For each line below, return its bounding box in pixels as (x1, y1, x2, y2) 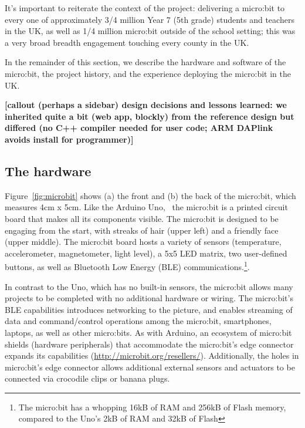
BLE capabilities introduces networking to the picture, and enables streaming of (5, 303, 293, 315)
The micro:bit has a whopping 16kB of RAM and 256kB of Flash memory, (18, 400, 286, 413)
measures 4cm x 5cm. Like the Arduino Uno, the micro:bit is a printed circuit (5, 201, 288, 213)
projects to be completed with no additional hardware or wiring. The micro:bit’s (5, 292, 293, 304)
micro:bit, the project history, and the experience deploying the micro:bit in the (5, 67, 291, 79)
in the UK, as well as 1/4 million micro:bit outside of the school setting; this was (5, 25, 296, 37)
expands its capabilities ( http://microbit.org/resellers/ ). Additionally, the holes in (5, 349, 299, 362)
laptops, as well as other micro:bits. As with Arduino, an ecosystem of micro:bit (5, 326, 292, 338)
